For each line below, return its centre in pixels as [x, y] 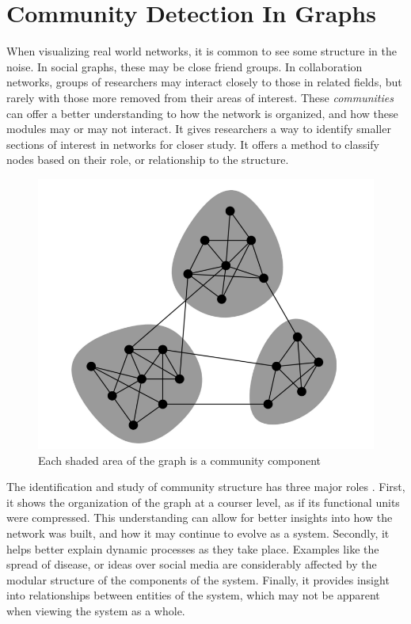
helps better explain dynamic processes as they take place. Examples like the [193, 548]
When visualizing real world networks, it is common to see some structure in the [202, 51]
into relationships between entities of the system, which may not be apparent [193, 595]
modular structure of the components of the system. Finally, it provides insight [198, 579]
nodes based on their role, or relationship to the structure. [148, 160]
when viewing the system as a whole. [96, 610]
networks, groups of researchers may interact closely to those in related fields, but [204, 82]
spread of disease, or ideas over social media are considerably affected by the [192, 564]
